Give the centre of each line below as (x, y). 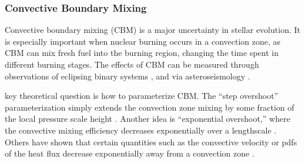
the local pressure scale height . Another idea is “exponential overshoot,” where (148, 119)
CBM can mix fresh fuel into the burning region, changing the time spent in (142, 53)
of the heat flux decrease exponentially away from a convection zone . (130, 153)
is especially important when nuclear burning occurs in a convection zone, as (143, 41)
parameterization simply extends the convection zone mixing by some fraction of (150, 107)
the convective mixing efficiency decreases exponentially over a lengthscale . (141, 130)
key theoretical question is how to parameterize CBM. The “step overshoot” (142, 96)
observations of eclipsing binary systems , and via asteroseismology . (128, 76)
